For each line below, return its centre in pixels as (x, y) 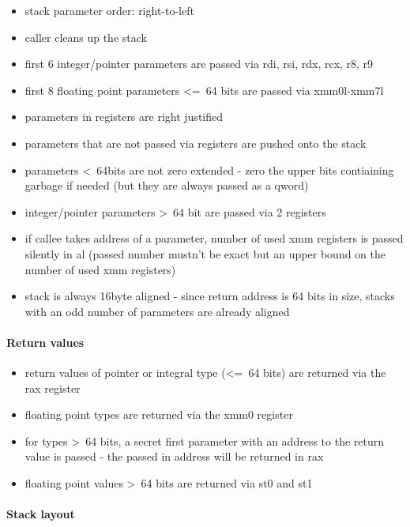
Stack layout (41, 514)
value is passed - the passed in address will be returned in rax (174, 456)
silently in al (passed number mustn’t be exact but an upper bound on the (205, 253)
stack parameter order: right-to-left (109, 10)
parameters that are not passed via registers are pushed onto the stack (196, 143)
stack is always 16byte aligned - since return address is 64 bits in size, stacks (210, 296)
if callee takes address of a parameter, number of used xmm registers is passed (214, 238)
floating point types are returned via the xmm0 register (159, 414)
